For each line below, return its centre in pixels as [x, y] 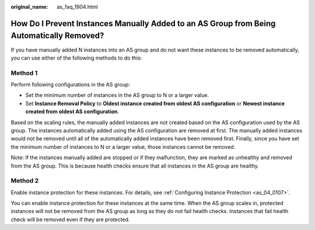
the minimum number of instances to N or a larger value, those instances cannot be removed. [123, 147]
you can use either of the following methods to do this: [76, 58]
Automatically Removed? [57, 36]
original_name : [29, 7]
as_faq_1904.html [78, 7]
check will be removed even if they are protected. [70, 219]
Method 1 [24, 73]
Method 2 [25, 181]
